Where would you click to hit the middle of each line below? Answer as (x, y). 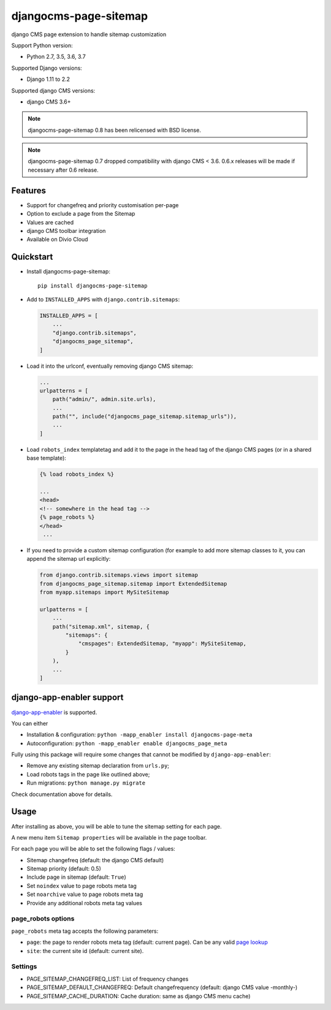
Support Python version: (42, 45)
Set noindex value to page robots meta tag (82, 886)
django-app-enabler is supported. (54, 712)
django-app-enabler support (67, 698)
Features (29, 190)
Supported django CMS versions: (53, 90)
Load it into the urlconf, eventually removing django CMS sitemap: (110, 366)
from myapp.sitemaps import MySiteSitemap (104, 592)
